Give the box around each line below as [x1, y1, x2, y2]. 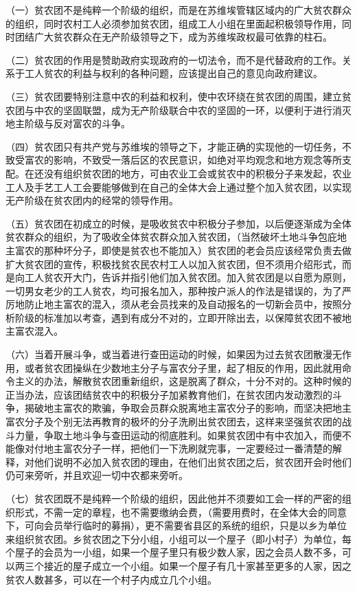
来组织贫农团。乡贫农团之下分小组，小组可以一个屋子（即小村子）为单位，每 [5, 531, 352, 546]
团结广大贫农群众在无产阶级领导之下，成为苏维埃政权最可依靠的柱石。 [14, 30, 332, 44]
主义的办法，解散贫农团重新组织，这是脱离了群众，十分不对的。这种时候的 [14, 374, 352, 388]
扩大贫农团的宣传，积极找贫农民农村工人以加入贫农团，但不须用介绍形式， [5, 256, 342, 271]
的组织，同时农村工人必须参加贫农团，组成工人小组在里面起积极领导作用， [5, 16, 342, 30]
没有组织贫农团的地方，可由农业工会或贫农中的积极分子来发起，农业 [43, 166, 352, 180]
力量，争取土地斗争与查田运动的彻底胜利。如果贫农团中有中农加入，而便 [14, 427, 342, 442]
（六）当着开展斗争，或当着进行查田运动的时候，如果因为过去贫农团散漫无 [5, 347, 342, 361]
